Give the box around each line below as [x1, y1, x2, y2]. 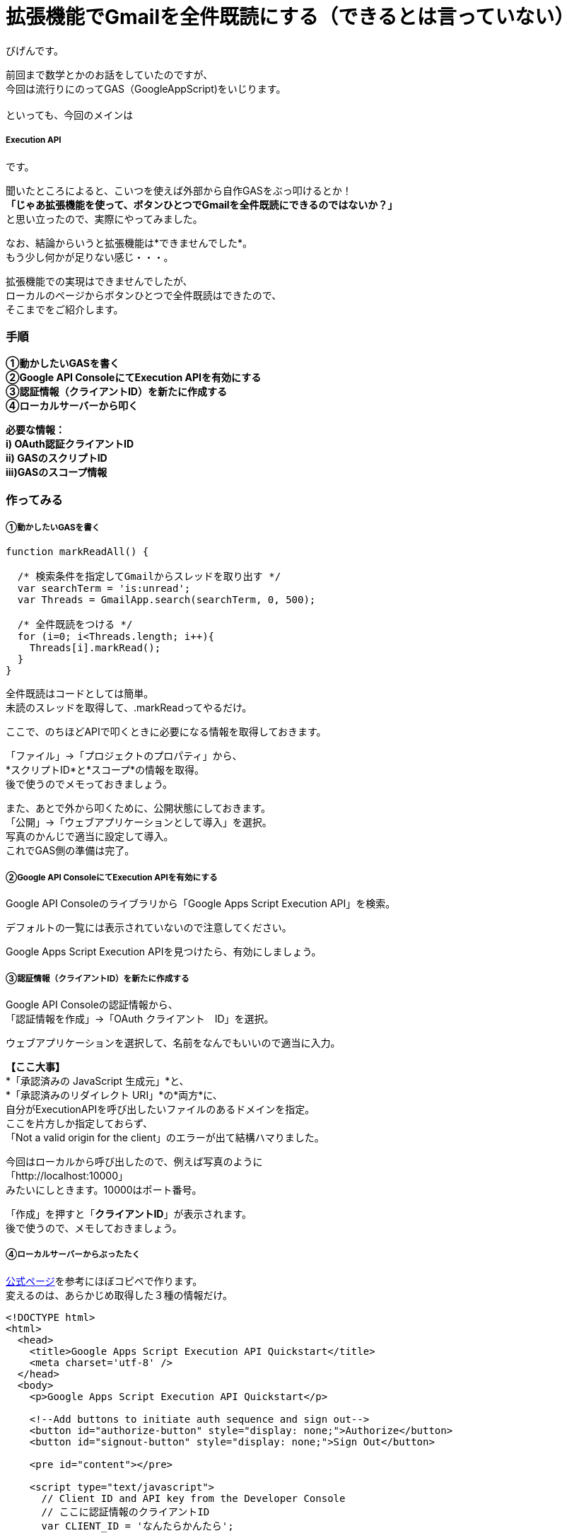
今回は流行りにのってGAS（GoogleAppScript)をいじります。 [6, 82, 286, 95]
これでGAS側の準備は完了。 [6, 844, 135, 857]
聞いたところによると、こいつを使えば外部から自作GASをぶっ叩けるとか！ [6, 184, 352, 197]
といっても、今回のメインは [6, 108, 134, 121]
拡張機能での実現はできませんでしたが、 [6, 274, 193, 287]
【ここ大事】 [6, 1061, 65, 1073]
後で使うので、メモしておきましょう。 [6, 1222, 182, 1234]
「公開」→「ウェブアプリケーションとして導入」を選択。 [6, 816, 272, 829]
